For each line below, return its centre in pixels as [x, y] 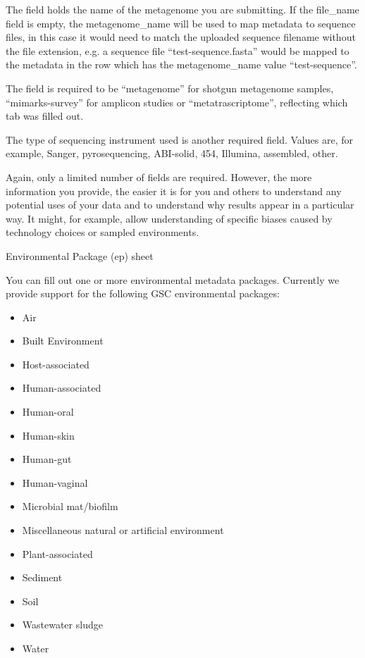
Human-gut [47, 459]
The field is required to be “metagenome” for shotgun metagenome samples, [170, 88]
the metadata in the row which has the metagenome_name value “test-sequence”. [181, 64]
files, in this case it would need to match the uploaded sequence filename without [181, 37]
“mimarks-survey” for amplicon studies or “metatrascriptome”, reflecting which [177, 102]
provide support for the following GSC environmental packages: [143, 293]
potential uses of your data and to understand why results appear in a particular [180, 205]
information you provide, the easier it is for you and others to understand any [174, 191]
